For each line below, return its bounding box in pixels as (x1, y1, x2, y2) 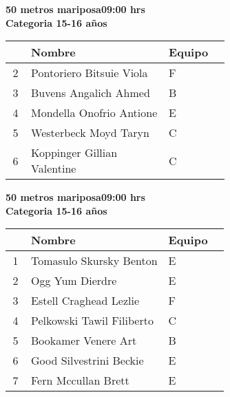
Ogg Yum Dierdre (30, 272, 117, 289)
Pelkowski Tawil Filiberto (30, 312, 154, 329)
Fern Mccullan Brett (30, 372, 129, 389)
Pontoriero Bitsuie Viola (31, 65, 148, 81)
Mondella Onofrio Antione (31, 105, 158, 121)
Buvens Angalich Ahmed (31, 85, 150, 101)
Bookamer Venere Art (30, 332, 137, 349)
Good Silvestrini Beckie (30, 352, 144, 369)
